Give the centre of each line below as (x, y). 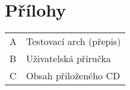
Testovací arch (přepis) (74, 41)
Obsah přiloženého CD (73, 76)
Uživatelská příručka (69, 59)
